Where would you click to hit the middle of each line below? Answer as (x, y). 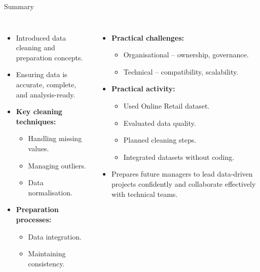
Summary (19, 6)
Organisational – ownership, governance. (186, 55)
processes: (34, 219)
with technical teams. (144, 194)
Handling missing (55, 138)
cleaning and (35, 47)
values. (39, 148)
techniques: (36, 121)
